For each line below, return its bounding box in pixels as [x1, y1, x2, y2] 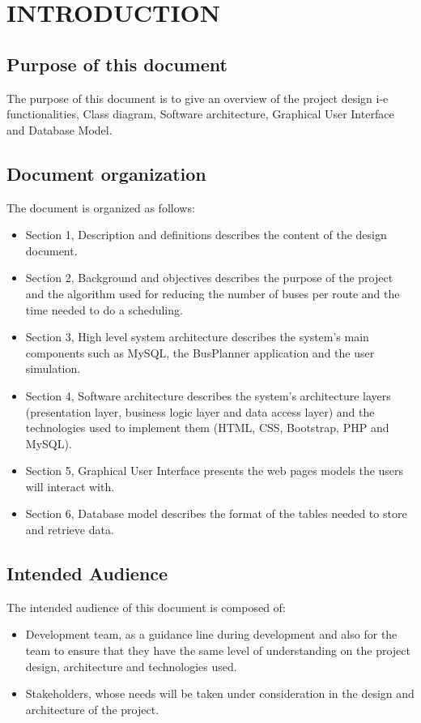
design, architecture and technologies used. [25, 657, 237, 674]
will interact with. [25, 477, 115, 494]
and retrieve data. [25, 521, 114, 538]
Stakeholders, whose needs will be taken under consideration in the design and [25, 685, 415, 702]
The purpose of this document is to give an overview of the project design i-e [6, 89, 389, 106]
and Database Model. [6, 121, 113, 138]
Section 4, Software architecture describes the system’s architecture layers [25, 387, 391, 404]
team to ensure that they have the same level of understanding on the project [25, 642, 410, 659]
